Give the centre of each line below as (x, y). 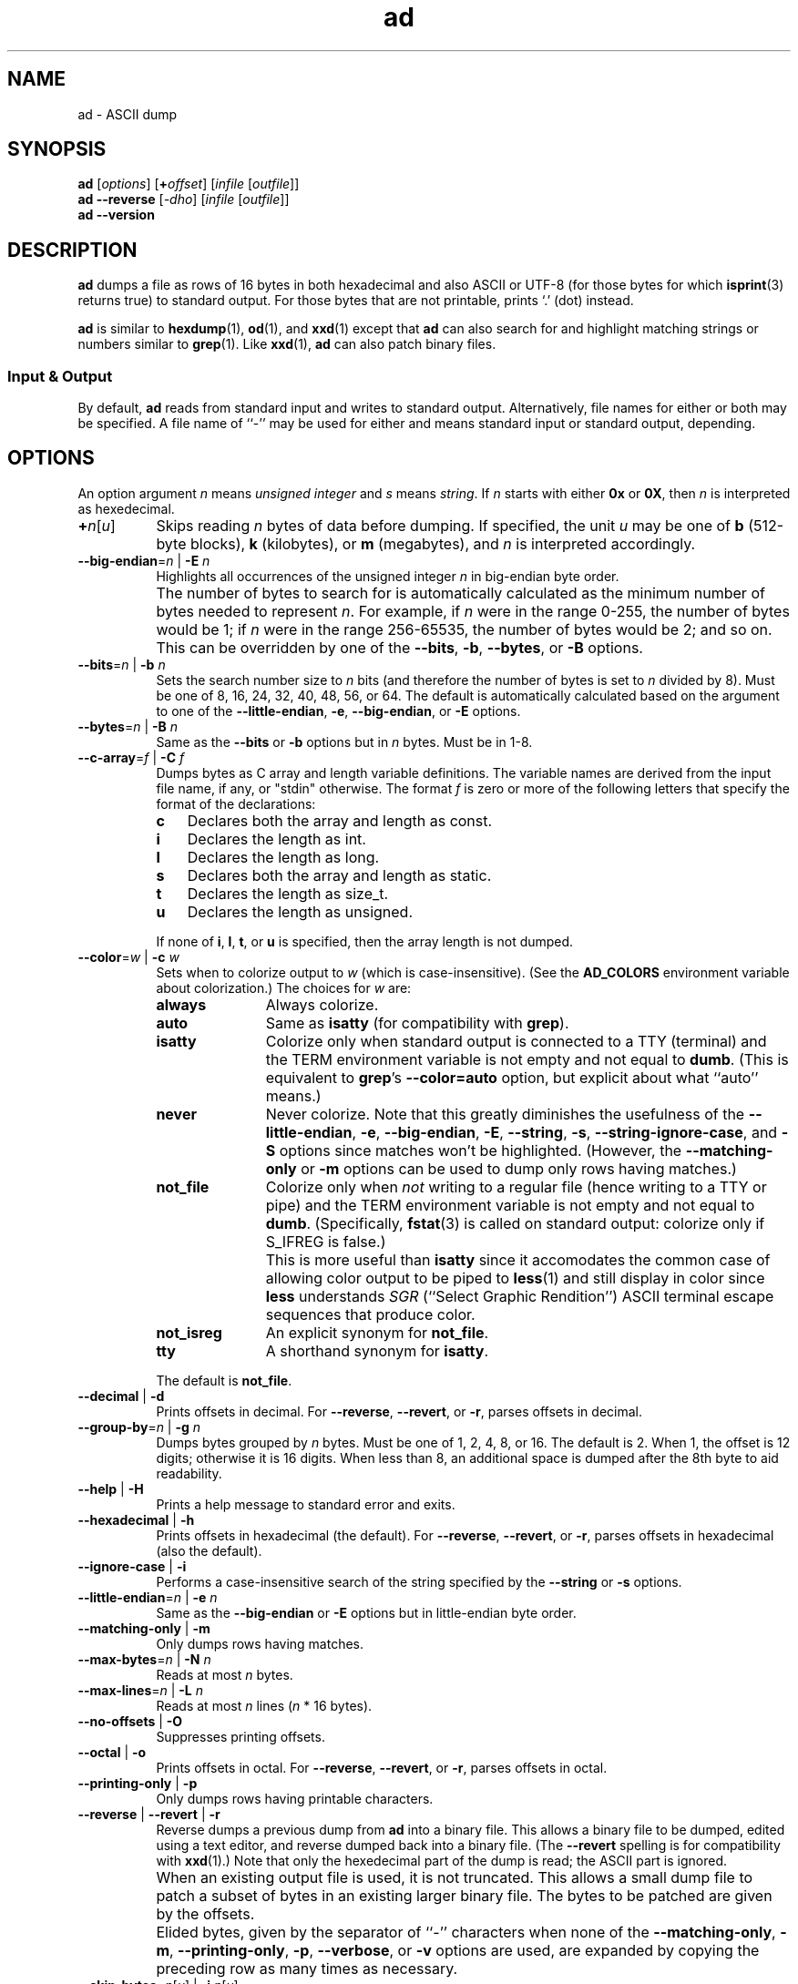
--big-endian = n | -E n (144, 560)
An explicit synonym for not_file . (377, 1332)
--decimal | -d (121, 1396)
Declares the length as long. (283, 857)
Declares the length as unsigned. (300, 911)
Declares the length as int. (276, 839)
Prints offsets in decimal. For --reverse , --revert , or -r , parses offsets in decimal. (399, 1411)
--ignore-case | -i (132, 1566)
